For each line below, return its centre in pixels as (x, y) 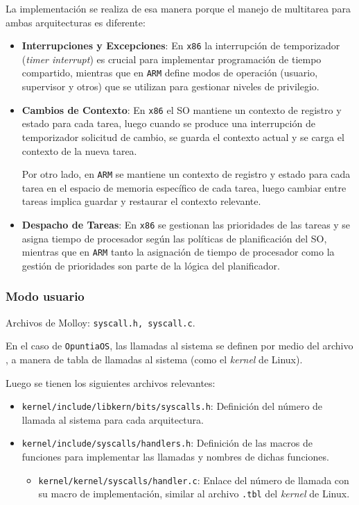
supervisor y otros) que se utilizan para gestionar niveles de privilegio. (170, 86)
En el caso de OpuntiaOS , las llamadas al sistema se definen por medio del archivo (179, 346)
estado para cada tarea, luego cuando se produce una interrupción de (168, 123)
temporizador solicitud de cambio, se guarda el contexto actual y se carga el (183, 136)
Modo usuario (45, 296)
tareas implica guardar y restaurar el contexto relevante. (141, 201)
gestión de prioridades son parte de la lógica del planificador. (151, 265)
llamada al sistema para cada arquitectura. (113, 419)
